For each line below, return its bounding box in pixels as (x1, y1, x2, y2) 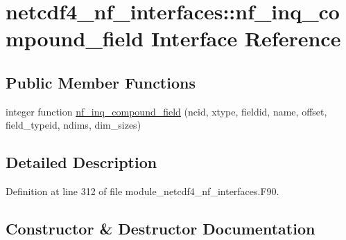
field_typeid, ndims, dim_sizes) (6, 118, 141, 132)
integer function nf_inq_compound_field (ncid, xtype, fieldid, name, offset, (6, 104, 327, 118)
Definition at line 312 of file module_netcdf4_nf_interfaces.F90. (6, 184, 279, 199)
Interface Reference (150, 24, 341, 53)
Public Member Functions (6, 71, 196, 93)
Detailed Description (6, 151, 157, 173)
